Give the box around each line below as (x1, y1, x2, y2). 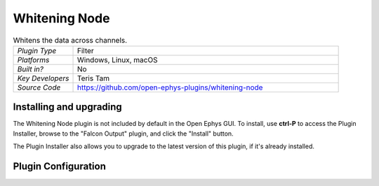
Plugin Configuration (13, 161, 107, 173)
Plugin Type (17, 45, 57, 55)
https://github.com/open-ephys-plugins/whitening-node (77, 83, 263, 92)
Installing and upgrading (13, 101, 122, 113)
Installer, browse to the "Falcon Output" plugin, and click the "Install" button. (13, 129, 234, 138)
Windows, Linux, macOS (77, 55, 158, 64)
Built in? (17, 64, 44, 73)
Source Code (17, 83, 61, 92)
